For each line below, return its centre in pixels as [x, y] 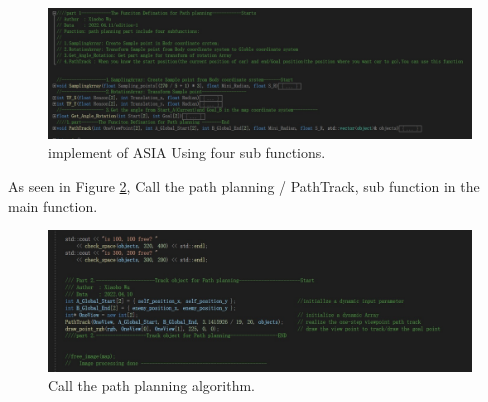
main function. [53, 205]
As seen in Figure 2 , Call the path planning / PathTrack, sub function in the [244, 186]
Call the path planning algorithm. [151, 385]
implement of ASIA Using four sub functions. [187, 152]
